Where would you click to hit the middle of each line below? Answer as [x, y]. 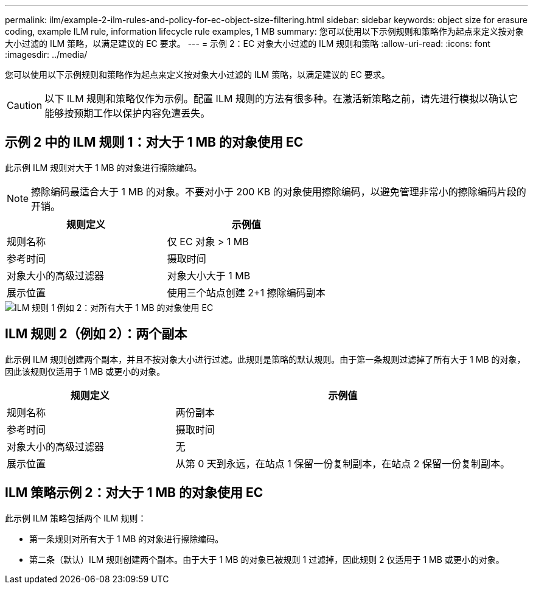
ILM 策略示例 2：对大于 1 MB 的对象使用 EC [134, 493]
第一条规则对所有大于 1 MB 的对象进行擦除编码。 [127, 538]
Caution [25, 105]
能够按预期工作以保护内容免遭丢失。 [127, 113]
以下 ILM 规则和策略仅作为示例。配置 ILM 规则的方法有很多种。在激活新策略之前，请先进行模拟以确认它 [281, 99]
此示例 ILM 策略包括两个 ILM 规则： [76, 518]
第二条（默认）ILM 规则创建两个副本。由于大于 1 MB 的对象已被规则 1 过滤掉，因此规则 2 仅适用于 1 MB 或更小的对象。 [267, 559]
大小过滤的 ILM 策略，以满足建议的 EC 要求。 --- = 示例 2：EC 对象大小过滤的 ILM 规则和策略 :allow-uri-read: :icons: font [248, 44]
